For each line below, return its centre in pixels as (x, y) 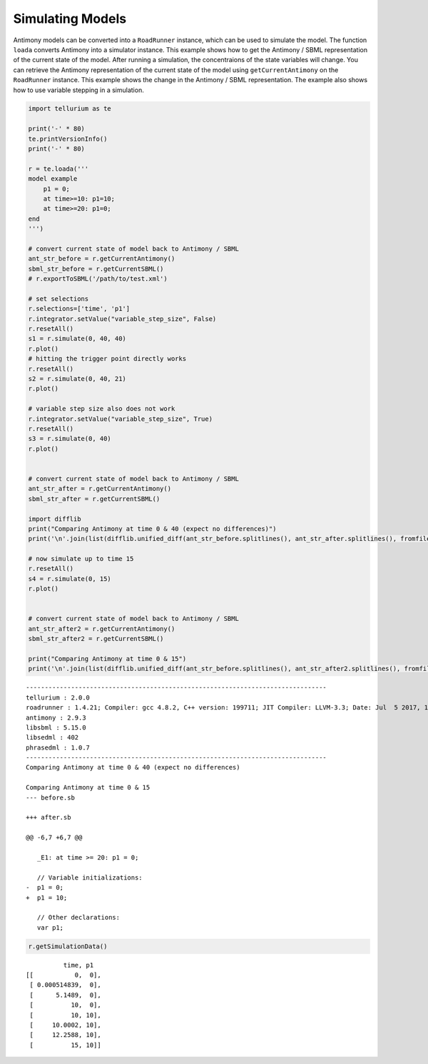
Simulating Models (70, 19)
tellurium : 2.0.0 (58, 697)
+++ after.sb (49, 817)
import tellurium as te (70, 109)
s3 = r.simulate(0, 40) (70, 439)
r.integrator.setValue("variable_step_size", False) (122, 319)
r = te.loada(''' (58, 169)
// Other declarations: (78, 918)
